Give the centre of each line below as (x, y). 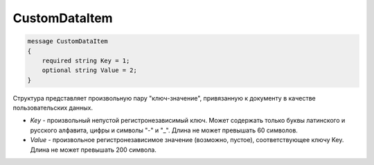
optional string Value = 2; (90, 70)
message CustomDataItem (68, 41)
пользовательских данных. (53, 108)
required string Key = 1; (86, 60)
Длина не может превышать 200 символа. (93, 150)
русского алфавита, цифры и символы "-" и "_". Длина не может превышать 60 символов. (164, 130)
